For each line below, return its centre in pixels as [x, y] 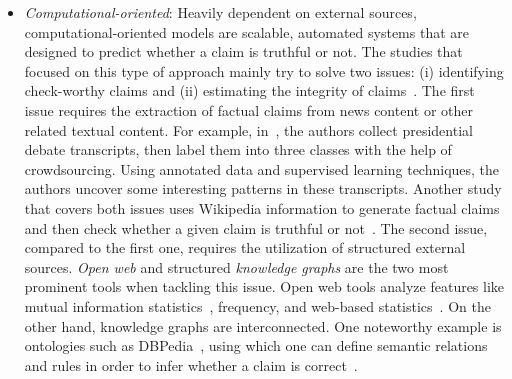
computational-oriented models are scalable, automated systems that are [246, 31]
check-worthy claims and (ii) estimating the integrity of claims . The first [249, 90]
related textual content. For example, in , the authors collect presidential [248, 129]
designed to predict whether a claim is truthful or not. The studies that [243, 51]
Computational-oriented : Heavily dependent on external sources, [220, 12]
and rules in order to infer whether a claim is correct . [191, 364]
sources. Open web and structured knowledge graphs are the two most [236, 266]
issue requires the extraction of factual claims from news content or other [248, 109]
